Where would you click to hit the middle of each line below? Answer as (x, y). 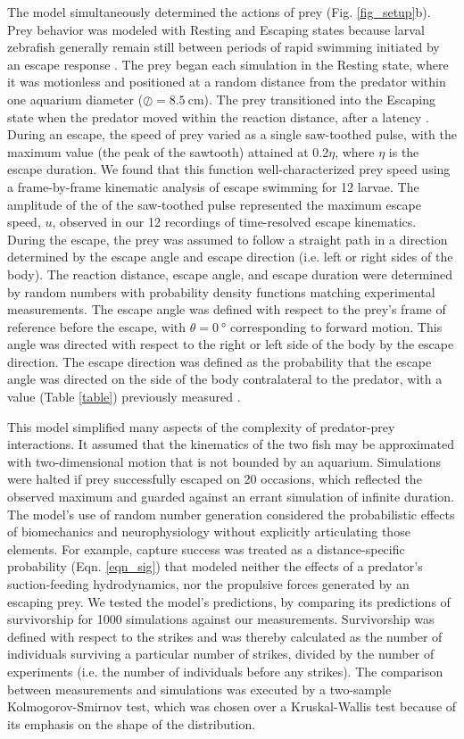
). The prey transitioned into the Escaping (320, 99)
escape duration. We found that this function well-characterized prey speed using (229, 169)
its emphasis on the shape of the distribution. (132, 723)
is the (404, 151)
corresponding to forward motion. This (336, 326)
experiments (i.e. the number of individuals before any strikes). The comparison (225, 671)
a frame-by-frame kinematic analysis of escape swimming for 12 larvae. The (213, 186)
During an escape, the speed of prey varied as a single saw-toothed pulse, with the (232, 134)
